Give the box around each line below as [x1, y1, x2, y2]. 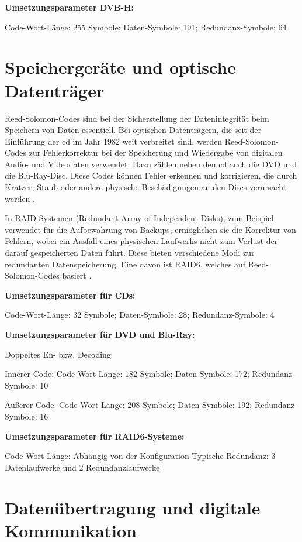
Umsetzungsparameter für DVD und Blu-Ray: [5, 328, 195, 340]
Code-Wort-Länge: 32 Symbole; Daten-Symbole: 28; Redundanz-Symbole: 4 [5, 308, 275, 321]
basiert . [62, 269, 92, 282]
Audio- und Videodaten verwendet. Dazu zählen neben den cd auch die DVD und [5, 157, 297, 170]
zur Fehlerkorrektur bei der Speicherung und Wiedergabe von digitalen [29, 146, 283, 159]
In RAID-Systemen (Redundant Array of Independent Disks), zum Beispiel [5, 212, 274, 224]
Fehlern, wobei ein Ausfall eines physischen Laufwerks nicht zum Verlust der [5, 235, 278, 247]
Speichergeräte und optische [5, 55, 237, 79]
